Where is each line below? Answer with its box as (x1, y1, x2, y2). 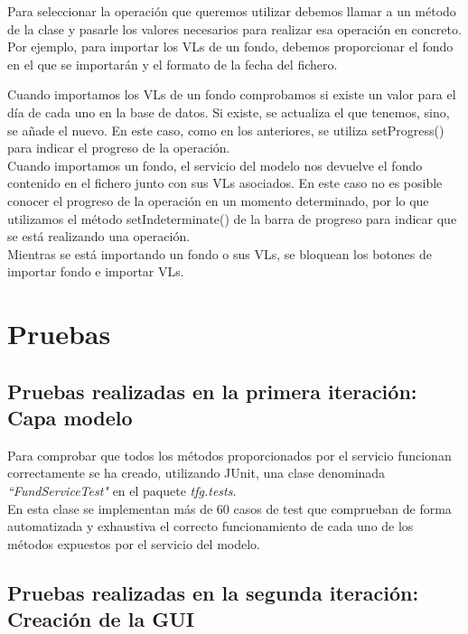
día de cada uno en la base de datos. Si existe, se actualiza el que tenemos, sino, (7, 102, 450, 121)
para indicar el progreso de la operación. (7, 138, 230, 157)
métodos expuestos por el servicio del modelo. (7, 534, 260, 553)
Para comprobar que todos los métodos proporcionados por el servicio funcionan (7, 445, 452, 464)
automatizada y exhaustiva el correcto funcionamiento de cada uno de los (7, 517, 414, 536)
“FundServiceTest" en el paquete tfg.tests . (7, 481, 237, 500)
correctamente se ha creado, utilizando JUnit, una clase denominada (7, 463, 386, 482)
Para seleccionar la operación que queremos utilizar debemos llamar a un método (7, 2, 456, 20)
